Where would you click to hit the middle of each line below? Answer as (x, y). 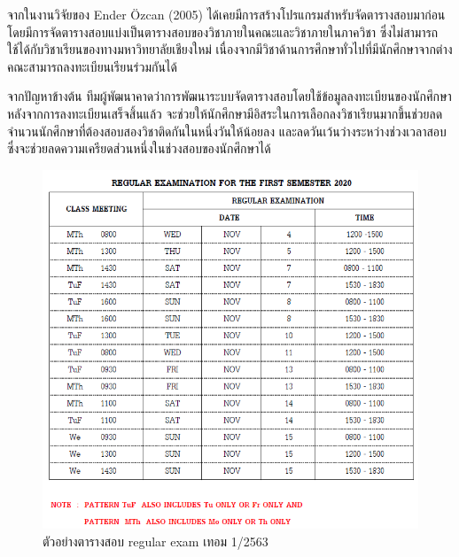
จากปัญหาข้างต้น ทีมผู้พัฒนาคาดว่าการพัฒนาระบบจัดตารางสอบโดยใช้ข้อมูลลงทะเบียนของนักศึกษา (229, 96)
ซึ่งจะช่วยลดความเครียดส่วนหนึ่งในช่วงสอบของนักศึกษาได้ (139, 148)
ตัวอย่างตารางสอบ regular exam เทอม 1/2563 (156, 541)
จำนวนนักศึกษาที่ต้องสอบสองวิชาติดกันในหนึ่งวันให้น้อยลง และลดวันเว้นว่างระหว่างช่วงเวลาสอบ (227, 131)
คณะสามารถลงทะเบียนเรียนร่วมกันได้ (92, 66)
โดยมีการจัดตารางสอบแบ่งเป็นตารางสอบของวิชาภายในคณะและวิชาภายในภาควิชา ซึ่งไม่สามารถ (223, 31)
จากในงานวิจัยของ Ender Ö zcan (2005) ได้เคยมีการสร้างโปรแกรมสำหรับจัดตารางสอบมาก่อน (226, 14)
